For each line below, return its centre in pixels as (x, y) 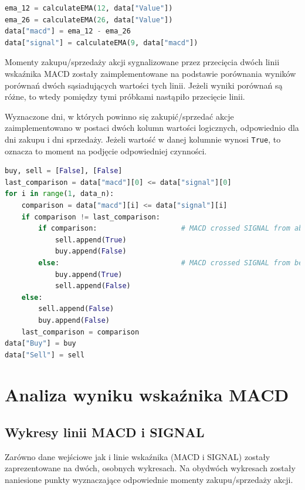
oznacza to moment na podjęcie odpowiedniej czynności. (106, 151)
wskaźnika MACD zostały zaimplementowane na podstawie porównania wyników (150, 73)
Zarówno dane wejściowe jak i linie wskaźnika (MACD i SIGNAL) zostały (138, 456)
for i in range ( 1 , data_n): (60, 194)
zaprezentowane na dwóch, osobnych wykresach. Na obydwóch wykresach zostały (150, 468)
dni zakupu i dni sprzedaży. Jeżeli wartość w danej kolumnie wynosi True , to (143, 139)
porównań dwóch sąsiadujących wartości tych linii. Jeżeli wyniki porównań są (144, 85)
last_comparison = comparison (80, 332)
